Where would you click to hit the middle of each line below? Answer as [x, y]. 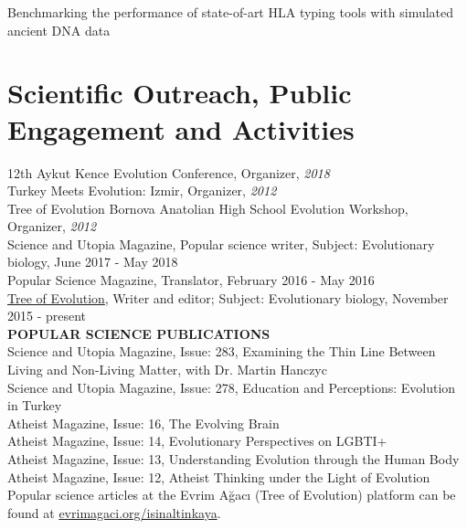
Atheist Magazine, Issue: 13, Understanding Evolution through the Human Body [233, 459]
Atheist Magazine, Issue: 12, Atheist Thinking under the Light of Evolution [219, 476]
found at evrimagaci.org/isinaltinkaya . [114, 512]
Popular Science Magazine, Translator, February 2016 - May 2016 [191, 280]
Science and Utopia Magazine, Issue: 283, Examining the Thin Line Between [222, 351]
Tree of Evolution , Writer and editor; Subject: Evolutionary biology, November [228, 297]
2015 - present [47, 316]
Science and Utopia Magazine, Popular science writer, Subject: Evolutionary [221, 243]
